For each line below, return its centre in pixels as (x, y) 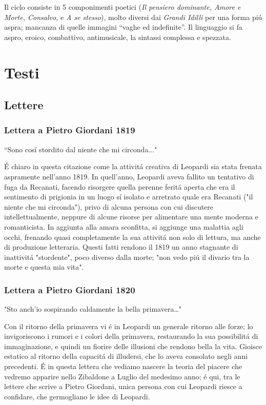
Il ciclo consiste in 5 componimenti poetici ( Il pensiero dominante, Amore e (122, 7)
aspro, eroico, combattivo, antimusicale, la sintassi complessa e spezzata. (118, 37)
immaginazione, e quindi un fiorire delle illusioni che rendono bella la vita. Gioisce (133, 346)
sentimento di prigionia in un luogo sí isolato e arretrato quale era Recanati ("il (129, 197)
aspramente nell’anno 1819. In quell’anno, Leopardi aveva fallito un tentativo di (129, 176)
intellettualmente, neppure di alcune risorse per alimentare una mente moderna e (131, 217)
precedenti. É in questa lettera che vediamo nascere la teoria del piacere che (123, 366)
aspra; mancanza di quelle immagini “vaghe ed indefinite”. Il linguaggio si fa (123, 27)
